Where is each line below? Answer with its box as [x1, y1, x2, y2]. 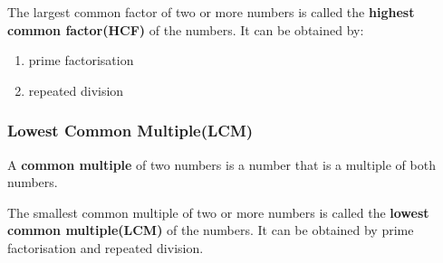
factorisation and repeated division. [7, 238, 204, 257]
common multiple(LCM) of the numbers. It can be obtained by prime [7, 221, 414, 240]
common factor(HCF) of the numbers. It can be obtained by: [7, 20, 364, 39]
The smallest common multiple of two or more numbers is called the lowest [7, 202, 429, 221]
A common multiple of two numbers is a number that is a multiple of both [7, 155, 436, 174]
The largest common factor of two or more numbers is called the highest [7, 3, 415, 21]
